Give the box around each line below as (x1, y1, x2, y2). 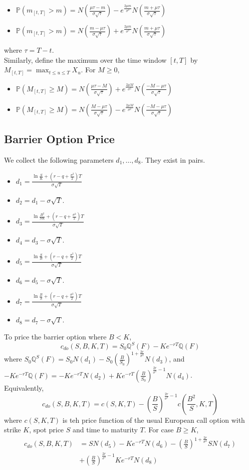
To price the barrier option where (4, 331, 107, 341)
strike (4, 424, 21, 435)
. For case (144, 424, 174, 435)
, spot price (29, 424, 64, 435)
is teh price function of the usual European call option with (62, 414, 245, 425)
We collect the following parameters (4, 154, 114, 165)
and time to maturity (73, 424, 138, 435)
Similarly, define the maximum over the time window (4, 54, 167, 65)
